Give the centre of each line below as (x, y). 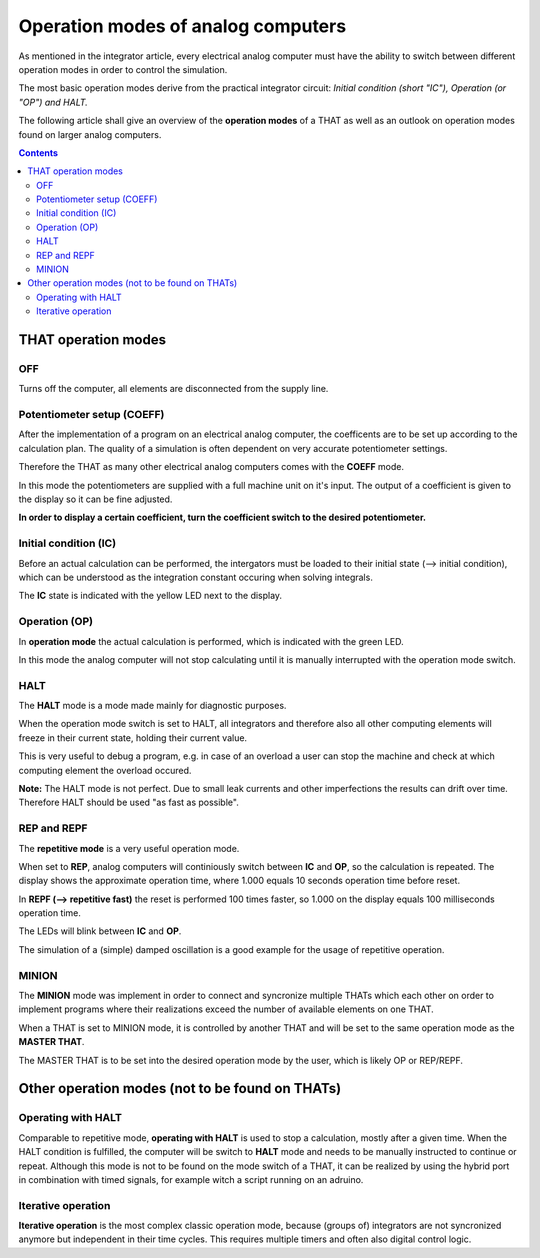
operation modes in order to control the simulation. (123, 69)
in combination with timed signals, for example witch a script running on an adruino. (191, 1179)
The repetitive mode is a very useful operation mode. (129, 848)
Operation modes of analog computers (182, 26)
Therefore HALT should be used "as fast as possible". (128, 802)
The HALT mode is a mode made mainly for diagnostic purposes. (152, 706)
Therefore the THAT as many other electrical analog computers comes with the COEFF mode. (211, 467)
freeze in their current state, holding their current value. (133, 737)
